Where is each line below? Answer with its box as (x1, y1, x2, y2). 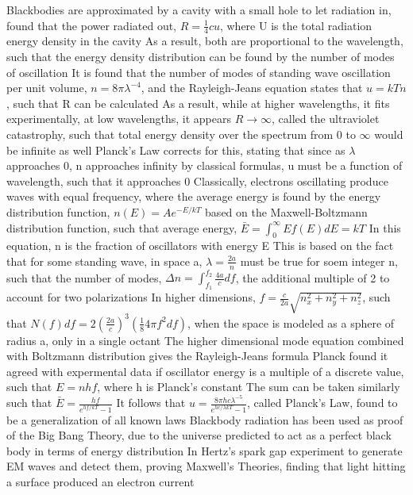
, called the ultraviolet (272, 110, 380, 127)
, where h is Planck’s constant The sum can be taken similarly (97, 378, 400, 395)
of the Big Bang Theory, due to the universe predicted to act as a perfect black (6, 427, 392, 443)
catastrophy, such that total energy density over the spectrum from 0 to (6, 125, 356, 142)
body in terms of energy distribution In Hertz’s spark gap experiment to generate (6, 442, 403, 459)
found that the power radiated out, (6, 17, 177, 33)
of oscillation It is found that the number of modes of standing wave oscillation (6, 63, 391, 80)
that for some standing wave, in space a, (6, 252, 203, 269)
